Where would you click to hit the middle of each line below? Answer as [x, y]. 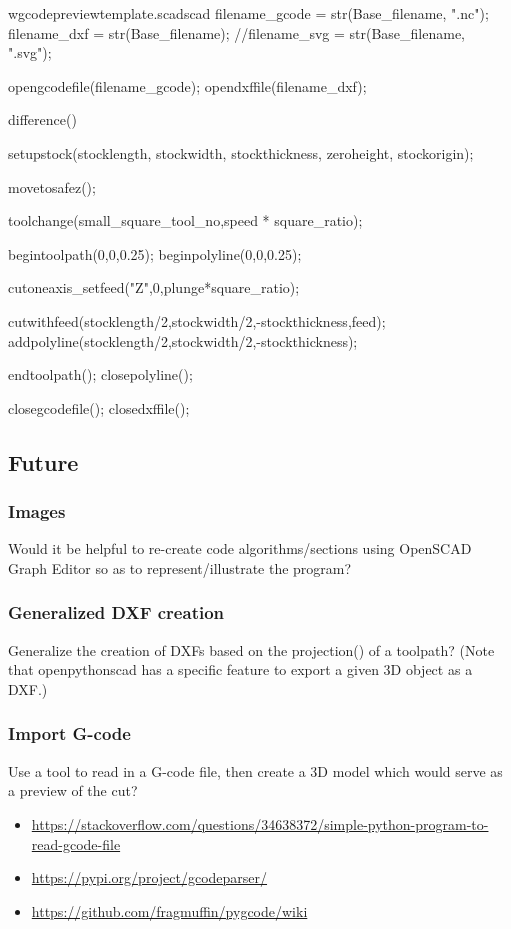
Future [43, 461]
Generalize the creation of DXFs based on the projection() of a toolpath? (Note [251, 649]
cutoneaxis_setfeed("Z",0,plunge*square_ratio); [154, 287]
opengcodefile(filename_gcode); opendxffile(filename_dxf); [187, 85]
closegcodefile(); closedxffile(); [99, 407]
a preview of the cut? [73, 790]
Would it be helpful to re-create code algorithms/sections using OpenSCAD [240, 548]
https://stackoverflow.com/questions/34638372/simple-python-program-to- [260, 823]
